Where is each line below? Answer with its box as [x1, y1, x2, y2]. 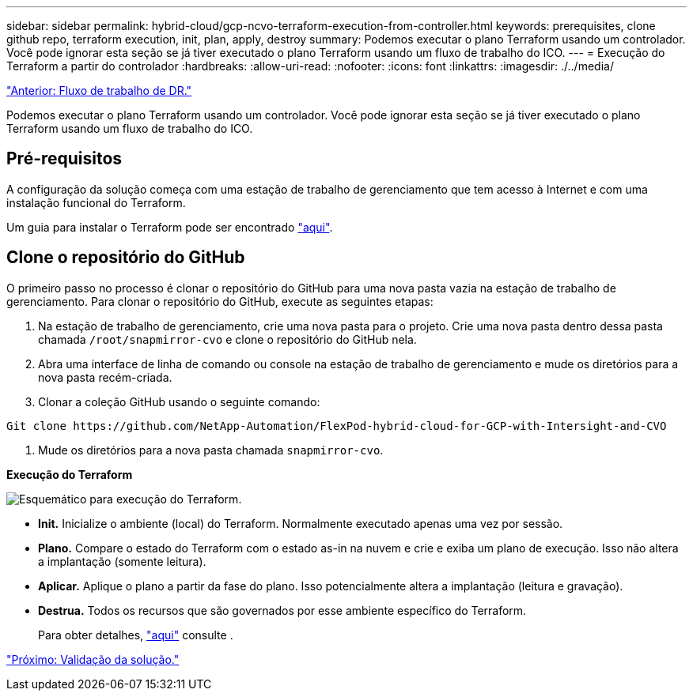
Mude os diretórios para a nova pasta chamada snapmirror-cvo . [38, 443, 384, 457]
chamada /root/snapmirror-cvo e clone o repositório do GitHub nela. [38, 332, 417, 346]
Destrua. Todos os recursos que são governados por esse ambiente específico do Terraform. [38, 603, 527, 617]
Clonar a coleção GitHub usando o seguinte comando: [38, 394, 320, 409]
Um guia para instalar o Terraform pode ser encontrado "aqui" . [6, 220, 333, 234]
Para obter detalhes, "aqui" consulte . [38, 627, 233, 642]
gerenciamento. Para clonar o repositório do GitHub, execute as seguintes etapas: [6, 294, 434, 308]
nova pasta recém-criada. [38, 370, 172, 384]
